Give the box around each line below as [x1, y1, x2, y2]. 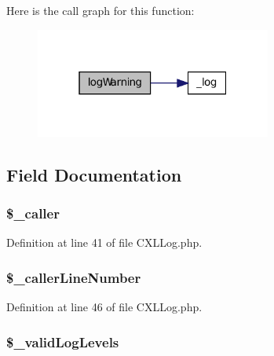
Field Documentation [6, 162, 182, 186]
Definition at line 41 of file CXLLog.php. [6, 234, 203, 251]
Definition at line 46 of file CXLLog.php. [6, 299, 203, 315]
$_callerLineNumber [6, 267, 141, 287]
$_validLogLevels [6, 332, 119, 351]
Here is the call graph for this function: [6, 2, 195, 18]
